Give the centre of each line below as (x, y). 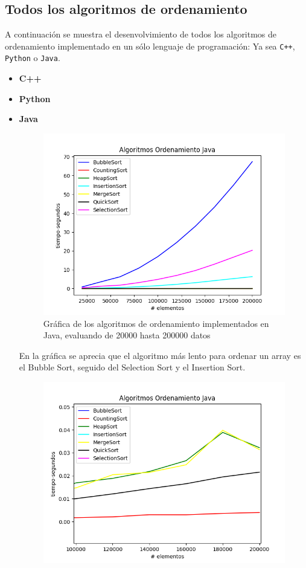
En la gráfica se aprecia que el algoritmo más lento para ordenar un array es (160, 355)
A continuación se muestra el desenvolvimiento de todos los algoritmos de (141, 34)
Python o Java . (33, 58)
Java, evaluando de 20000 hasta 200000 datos (127, 335)
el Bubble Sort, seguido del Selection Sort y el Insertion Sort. (132, 367)
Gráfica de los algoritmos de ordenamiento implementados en (156, 323)
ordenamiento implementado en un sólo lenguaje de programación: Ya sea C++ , (150, 46)
